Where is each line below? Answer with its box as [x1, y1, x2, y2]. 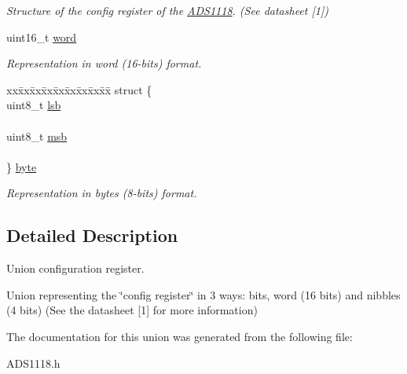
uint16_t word [6, 28, 77, 45]
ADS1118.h [6, 354, 60, 371]
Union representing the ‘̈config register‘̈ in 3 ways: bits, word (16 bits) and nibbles [6, 286, 401, 302]
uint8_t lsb [6, 97, 61, 113]
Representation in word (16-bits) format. [6, 55, 202, 71]
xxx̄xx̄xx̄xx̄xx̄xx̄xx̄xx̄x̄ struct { [6, 81, 152, 97]
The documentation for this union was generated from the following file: [6, 328, 353, 344]
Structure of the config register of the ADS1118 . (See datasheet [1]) [6, 2, 328, 18]
